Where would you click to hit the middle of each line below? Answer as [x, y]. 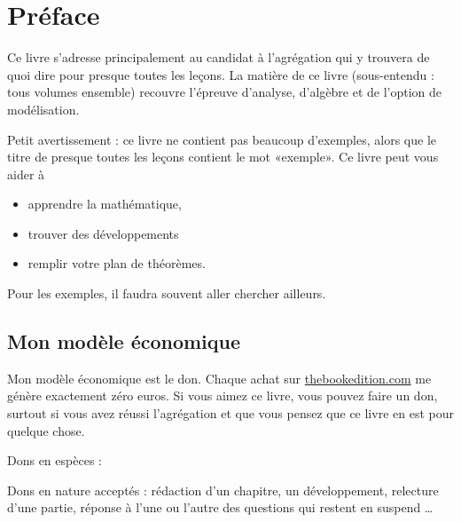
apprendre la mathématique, [105, 204]
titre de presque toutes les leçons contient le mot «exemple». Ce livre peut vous [223, 157]
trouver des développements [103, 233]
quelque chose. [46, 430]
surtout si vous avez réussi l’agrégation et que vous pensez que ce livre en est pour [230, 413]
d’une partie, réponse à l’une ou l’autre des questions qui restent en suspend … [220, 507]
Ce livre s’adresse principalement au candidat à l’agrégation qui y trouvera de [219, 57]
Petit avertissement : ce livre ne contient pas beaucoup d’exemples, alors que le [222, 139]
